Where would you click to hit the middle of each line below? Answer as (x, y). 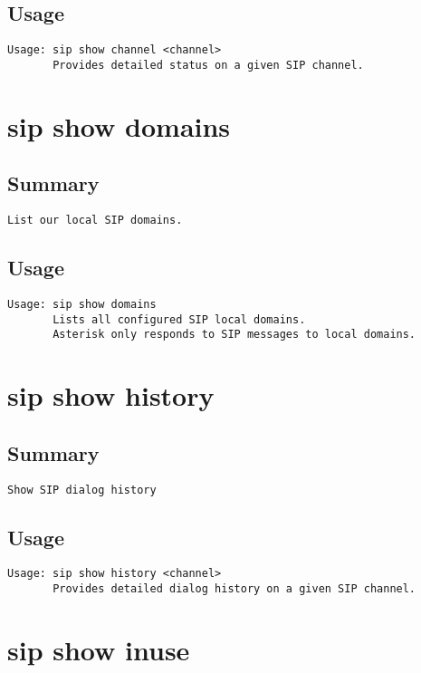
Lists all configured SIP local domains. (179, 319)
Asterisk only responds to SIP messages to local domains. (234, 335)
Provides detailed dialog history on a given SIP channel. (234, 589)
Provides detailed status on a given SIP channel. (208, 65)
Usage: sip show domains (82, 304)
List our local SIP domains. (95, 221)
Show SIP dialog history (82, 490)
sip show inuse (99, 649)
